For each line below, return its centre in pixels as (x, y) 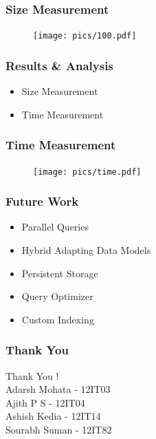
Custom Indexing (58, 319)
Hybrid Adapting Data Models (86, 249)
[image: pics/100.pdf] (85, 36)
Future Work (42, 201)
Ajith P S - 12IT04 (45, 402)
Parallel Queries (55, 227)
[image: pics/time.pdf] (87, 172)
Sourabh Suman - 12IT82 (59, 429)
